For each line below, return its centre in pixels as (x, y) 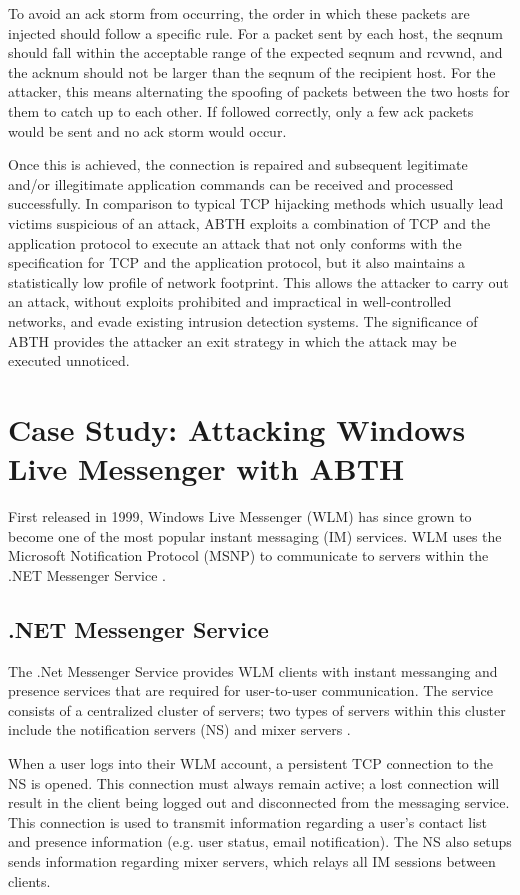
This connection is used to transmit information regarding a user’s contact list (248, 821)
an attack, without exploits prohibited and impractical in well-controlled (230, 301)
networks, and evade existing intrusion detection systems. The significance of (243, 320)
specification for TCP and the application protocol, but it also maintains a (237, 262)
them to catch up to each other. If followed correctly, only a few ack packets (241, 110)
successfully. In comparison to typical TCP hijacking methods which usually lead (256, 203)
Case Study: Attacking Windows (237, 428)
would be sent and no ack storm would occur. (147, 130)
